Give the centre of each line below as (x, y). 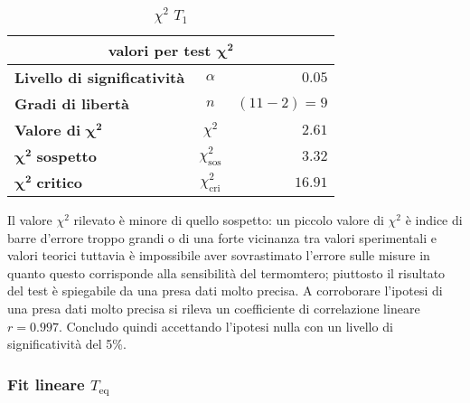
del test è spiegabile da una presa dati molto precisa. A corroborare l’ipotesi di (225, 291)
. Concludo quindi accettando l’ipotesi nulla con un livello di (226, 326)
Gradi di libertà (72, 103)
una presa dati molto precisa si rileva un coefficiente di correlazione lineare (214, 308)
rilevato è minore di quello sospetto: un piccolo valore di (229, 220)
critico (60, 182)
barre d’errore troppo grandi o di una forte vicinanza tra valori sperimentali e (222, 237)
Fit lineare (46, 384)
